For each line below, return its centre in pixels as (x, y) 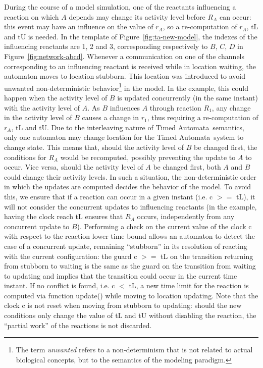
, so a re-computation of (200, 27)
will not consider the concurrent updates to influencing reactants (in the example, (130, 206)
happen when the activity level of (56, 97)
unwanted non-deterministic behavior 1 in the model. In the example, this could (126, 87)
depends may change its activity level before (137, 16)
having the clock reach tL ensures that (64, 216)
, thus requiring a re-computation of (203, 117)
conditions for (25, 157)
